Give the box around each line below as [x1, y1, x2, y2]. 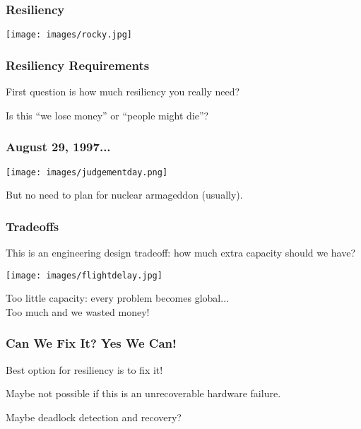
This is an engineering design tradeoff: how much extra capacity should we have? [6, 245, 356, 259]
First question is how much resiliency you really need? [6, 84, 240, 99]
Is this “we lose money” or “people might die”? [6, 107, 209, 122]
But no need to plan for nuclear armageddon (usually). [6, 187, 243, 202]
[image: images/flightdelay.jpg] [6, 270, 162, 281]
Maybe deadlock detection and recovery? [6, 409, 182, 424]
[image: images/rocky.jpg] [6, 30, 132, 40]
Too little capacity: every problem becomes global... [6, 290, 229, 305]
